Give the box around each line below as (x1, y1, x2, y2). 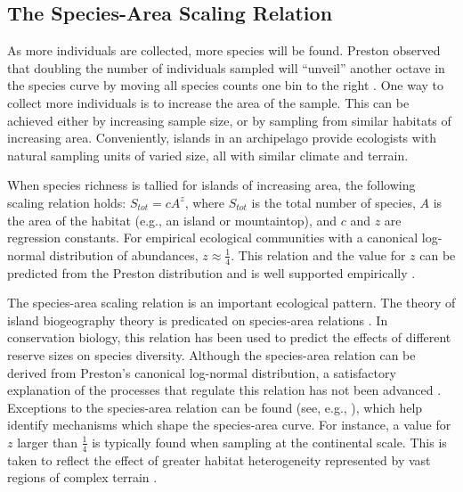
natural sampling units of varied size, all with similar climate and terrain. (7, 145, 409, 164)
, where (184, 193, 225, 211)
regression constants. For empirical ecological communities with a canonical (7, 228, 418, 247)
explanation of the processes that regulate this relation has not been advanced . (7, 381, 442, 399)
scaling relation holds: (7, 193, 126, 211)
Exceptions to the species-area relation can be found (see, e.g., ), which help (7, 398, 423, 416)
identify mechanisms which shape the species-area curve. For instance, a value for (7, 415, 451, 434)
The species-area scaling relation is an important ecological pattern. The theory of (7, 293, 456, 312)
